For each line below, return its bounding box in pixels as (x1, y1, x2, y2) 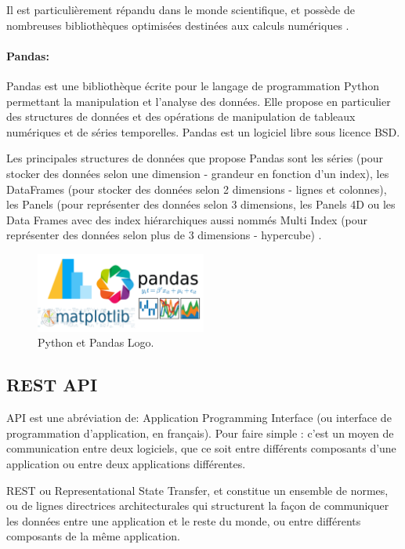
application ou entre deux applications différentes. (6, 455, 246, 471)
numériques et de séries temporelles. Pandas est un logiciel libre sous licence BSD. (6, 123, 400, 140)
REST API (6, 373, 98, 397)
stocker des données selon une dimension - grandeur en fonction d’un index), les (6, 165, 389, 181)
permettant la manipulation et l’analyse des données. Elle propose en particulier (6, 93, 391, 109)
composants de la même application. (6, 528, 180, 544)
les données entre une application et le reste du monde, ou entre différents (6, 512, 361, 529)
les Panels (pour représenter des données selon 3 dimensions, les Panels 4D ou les (6, 196, 396, 213)
